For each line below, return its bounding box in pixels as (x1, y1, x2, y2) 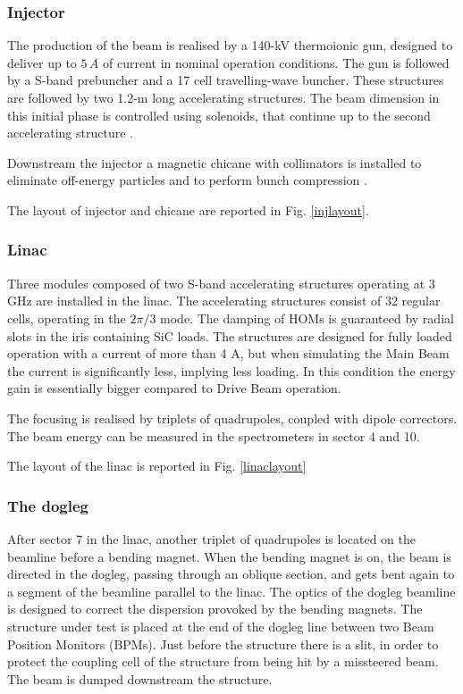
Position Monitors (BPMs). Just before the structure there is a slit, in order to (7, 634, 439, 653)
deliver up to (7, 53, 77, 71)
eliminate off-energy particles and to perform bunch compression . (7, 171, 367, 189)
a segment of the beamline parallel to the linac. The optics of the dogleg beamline (7, 581, 456, 600)
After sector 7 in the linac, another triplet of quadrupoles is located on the (7, 529, 417, 548)
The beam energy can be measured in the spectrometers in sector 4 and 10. (7, 426, 420, 445)
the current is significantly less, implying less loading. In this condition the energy (7, 361, 456, 380)
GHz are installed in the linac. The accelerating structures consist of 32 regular (7, 291, 441, 310)
